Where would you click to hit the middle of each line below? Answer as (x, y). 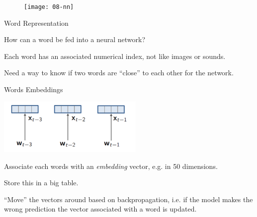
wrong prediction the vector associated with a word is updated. (100, 209)
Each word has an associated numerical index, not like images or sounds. (115, 56)
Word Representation (36, 23)
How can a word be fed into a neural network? (75, 39)
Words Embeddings (34, 89)
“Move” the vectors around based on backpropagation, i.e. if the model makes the (128, 199)
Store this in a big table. (41, 183)
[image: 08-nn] (49, 7)
